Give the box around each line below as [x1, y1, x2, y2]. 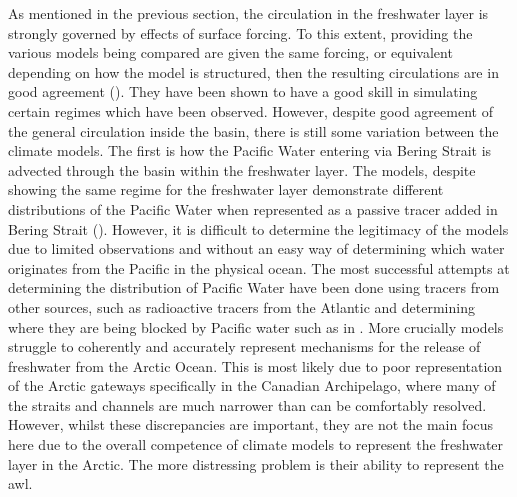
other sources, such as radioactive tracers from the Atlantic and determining [8, 296, 475, 317]
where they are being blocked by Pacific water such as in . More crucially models [8, 316, 504, 337]
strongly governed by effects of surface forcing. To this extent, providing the [8, 22, 473, 43]
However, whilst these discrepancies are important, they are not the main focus [8, 414, 494, 435]
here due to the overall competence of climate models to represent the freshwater [8, 434, 504, 455]
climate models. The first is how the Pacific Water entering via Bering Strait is [8, 140, 492, 161]
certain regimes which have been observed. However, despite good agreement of [8, 100, 493, 121]
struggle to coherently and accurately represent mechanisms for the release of [8, 336, 481, 357]
